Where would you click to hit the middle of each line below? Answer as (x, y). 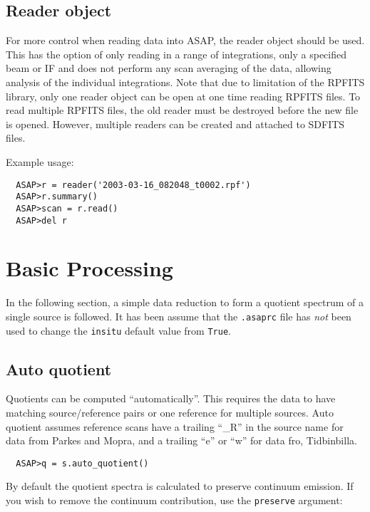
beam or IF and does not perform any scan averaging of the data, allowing (169, 68)
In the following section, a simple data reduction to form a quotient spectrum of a (185, 302)
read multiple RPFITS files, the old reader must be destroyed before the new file (182, 110)
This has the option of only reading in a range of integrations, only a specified (176, 54)
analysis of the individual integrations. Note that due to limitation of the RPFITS (185, 82)
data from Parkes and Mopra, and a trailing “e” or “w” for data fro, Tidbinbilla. (181, 440)
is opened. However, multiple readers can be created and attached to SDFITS (175, 124)
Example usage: (40, 161)
